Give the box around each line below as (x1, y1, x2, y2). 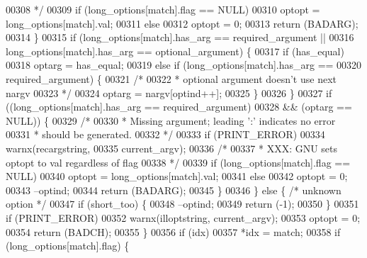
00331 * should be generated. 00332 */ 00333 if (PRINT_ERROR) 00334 (6, 127, 325, 142)
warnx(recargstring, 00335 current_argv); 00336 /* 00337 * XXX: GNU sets (6, 140, 338, 155)
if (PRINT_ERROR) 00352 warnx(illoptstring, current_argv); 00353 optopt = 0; (6, 210, 361, 225)
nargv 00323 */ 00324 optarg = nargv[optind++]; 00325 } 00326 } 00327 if (6, 85, 332, 100)
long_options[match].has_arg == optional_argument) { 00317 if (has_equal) (6, 43, 344, 58)
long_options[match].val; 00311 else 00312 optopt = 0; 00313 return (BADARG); (6, 16, 358, 30)
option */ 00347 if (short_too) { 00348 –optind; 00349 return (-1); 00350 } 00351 (6, 196, 359, 211)
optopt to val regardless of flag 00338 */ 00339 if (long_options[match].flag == (6, 155, 351, 169)
